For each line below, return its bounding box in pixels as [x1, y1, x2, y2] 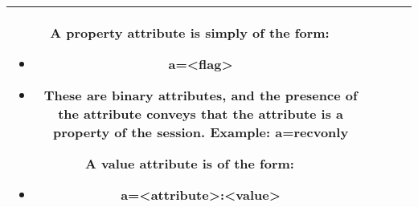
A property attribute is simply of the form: [50, 23, 330, 42]
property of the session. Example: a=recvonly [53, 123, 349, 141]
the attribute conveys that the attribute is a [58, 104, 344, 123]
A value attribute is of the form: [85, 154, 294, 172]
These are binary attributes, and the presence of [43, 86, 358, 104]
